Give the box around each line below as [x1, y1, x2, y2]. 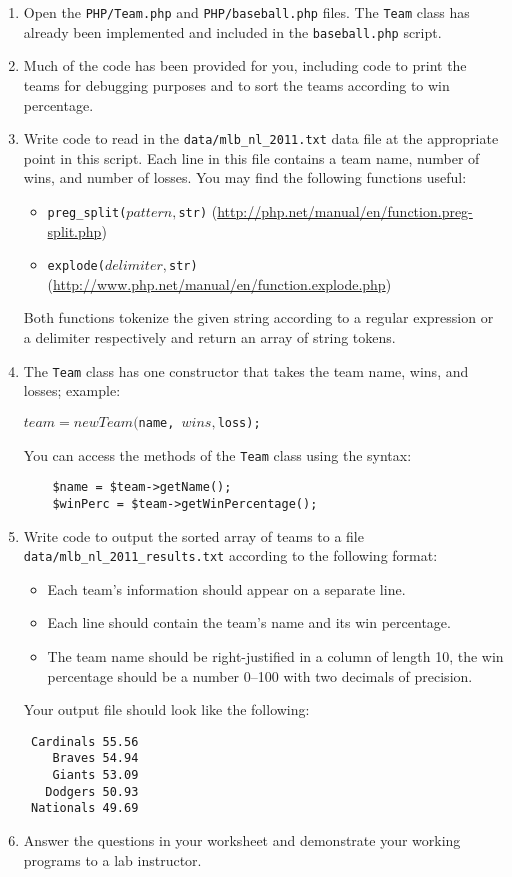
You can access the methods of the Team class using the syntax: [23, 444, 412, 465]
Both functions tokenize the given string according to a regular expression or [23, 307, 494, 328]
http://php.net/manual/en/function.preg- [217, 200, 473, 221]
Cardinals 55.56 [30, 734, 139, 749]
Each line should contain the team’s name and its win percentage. [47, 612, 451, 633]
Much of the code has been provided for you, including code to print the [23, 55, 467, 76]
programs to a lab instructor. [23, 849, 202, 870]
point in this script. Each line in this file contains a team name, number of [23, 147, 480, 168]
